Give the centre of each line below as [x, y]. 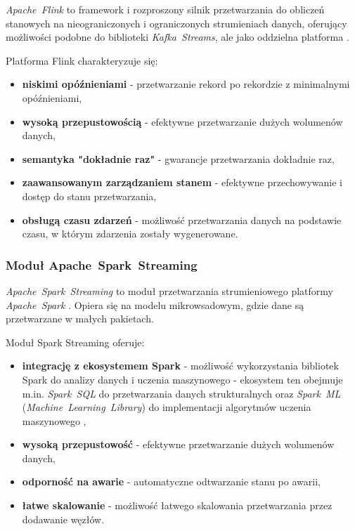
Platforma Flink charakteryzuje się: [82, 60]
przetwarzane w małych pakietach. [80, 319]
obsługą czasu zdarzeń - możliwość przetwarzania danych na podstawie [182, 219]
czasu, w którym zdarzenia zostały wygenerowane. [130, 234]
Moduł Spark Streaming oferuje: [75, 342]
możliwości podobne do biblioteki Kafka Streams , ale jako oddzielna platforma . [177, 37]
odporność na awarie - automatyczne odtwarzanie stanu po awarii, [171, 481]
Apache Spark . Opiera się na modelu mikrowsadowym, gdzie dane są [155, 304]
